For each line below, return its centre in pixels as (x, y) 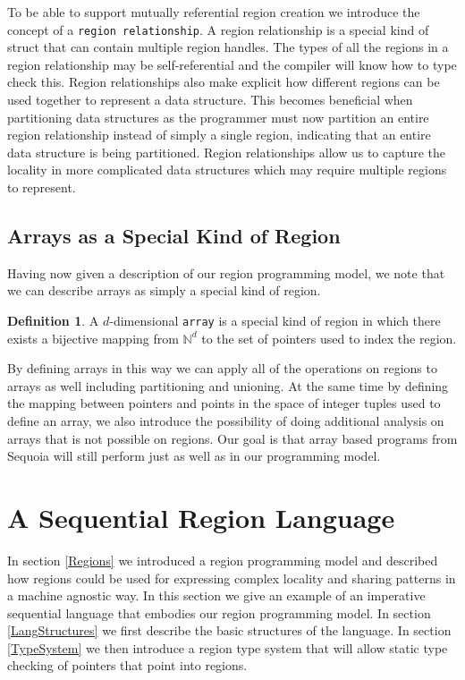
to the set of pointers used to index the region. (329, 338)
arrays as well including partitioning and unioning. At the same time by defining (228, 385)
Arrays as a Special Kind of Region (174, 235)
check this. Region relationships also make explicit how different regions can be (224, 82)
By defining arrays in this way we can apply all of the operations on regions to (222, 368)
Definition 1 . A (53, 320)
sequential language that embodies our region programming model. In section (219, 612)
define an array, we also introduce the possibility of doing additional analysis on (226, 421)
